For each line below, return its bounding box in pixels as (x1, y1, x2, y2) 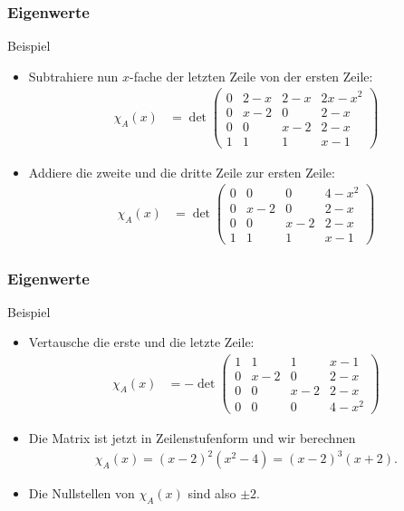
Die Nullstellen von (28, 484, 135, 503)
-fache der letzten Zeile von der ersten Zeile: (129, 66, 373, 85)
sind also (188, 484, 236, 503)
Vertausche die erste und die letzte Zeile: (28, 333, 255, 352)
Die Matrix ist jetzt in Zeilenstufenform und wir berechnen (28, 429, 356, 448)
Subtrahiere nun (28, 66, 119, 85)
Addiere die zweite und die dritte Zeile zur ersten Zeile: (28, 162, 335, 181)
